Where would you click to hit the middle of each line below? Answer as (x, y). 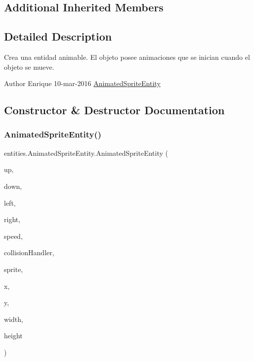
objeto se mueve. (29, 67)
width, (14, 319)
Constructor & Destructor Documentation (114, 110)
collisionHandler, (29, 252)
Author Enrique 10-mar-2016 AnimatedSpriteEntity (82, 83)
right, (12, 219)
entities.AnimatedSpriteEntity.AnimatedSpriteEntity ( (86, 153)
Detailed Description (58, 36)
